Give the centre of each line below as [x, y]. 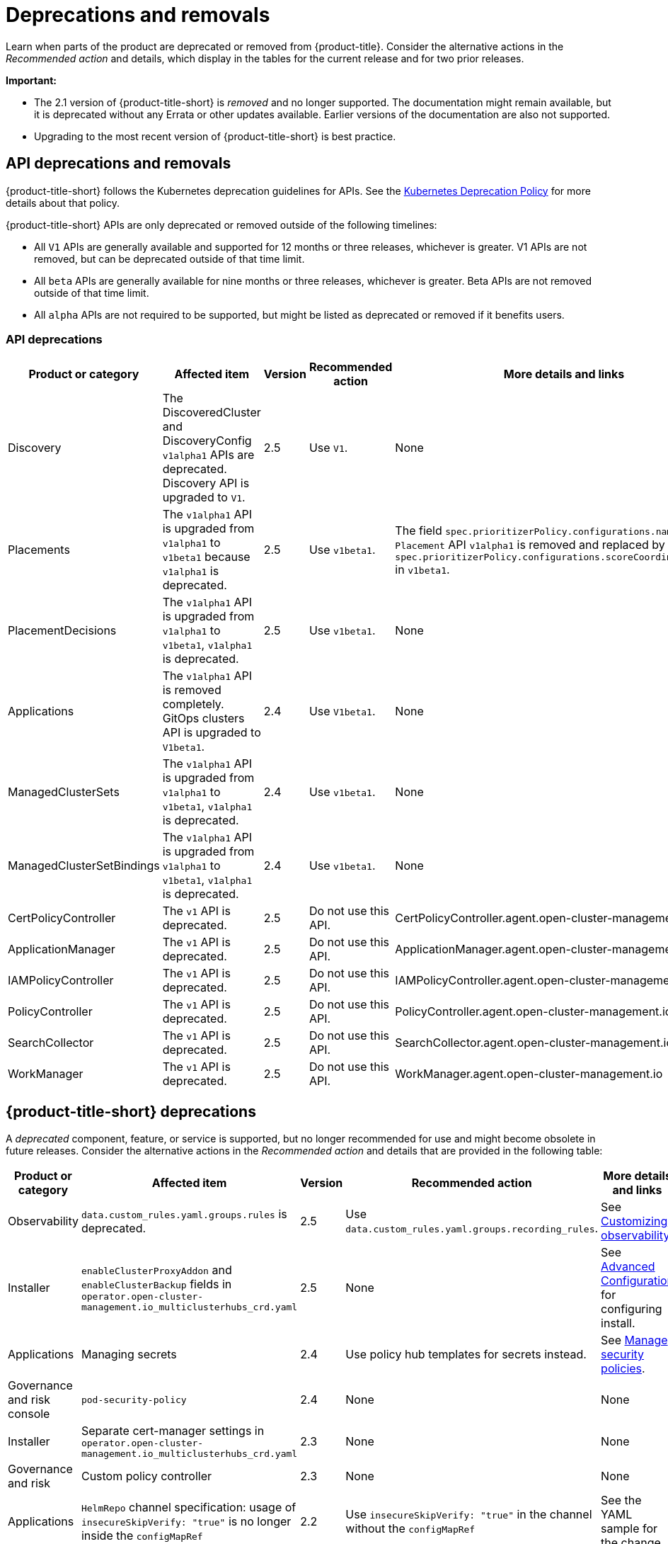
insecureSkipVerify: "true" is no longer [186, 1522]
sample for [629, 1529]
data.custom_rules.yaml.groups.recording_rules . [472, 1228]
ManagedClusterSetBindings [84, 866]
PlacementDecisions [62, 631]
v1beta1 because [206, 557]
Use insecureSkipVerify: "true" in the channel [469, 1515]
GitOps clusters [203, 719]
